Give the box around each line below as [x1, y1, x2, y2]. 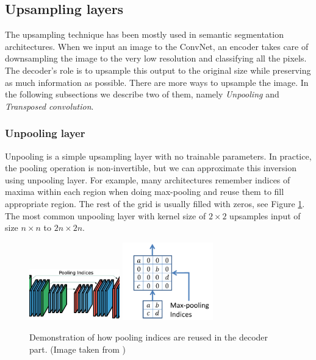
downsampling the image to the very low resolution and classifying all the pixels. [5, 52, 307, 65]
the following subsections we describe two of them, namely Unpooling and [5, 88, 279, 101]
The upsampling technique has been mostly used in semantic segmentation [5, 28, 284, 41]
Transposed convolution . [5, 99, 94, 112]
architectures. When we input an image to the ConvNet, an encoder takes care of [5, 40, 309, 52]
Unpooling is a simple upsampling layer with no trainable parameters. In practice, [5, 149, 312, 162]
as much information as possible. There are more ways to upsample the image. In [5, 76, 309, 88]
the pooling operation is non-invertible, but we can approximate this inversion [5, 161, 296, 174]
